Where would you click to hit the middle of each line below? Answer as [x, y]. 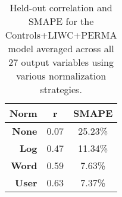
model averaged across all [61, 48]
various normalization [61, 76]
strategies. [61, 89]
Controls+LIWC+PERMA [61, 35]
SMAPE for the [61, 21]
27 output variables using [61, 62]
